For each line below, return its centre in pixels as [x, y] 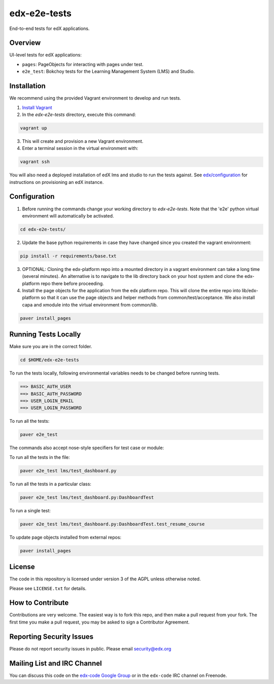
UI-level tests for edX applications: [46, 55]
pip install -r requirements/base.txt [68, 256]
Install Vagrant [37, 107]
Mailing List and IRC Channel [56, 663]
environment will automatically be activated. [68, 215]
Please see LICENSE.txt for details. [48, 588]
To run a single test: [30, 510]
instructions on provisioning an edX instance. [57, 182]
